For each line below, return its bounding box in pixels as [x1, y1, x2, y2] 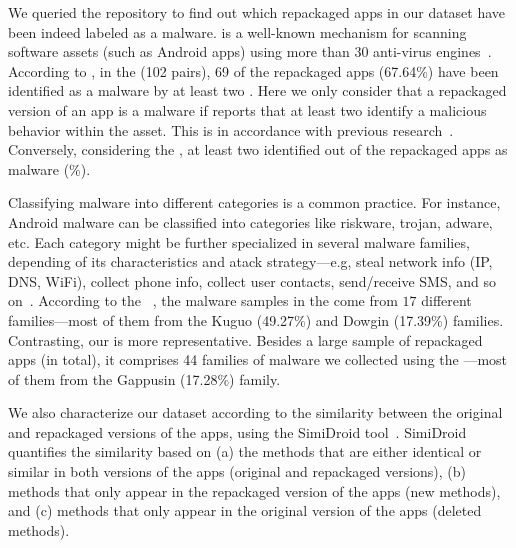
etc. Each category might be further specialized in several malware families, [8, 231, 470, 252]
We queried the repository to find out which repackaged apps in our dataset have [8, 2, 506, 22]
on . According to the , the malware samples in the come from [8, 290, 398, 311]
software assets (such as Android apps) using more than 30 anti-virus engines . [8, 41, 492, 62]
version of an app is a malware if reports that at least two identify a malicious [8, 99, 487, 120]
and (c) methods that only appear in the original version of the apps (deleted [8, 500, 482, 521]
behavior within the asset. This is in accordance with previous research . [8, 119, 454, 140]
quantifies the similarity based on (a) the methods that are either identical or [8, 441, 482, 462]
